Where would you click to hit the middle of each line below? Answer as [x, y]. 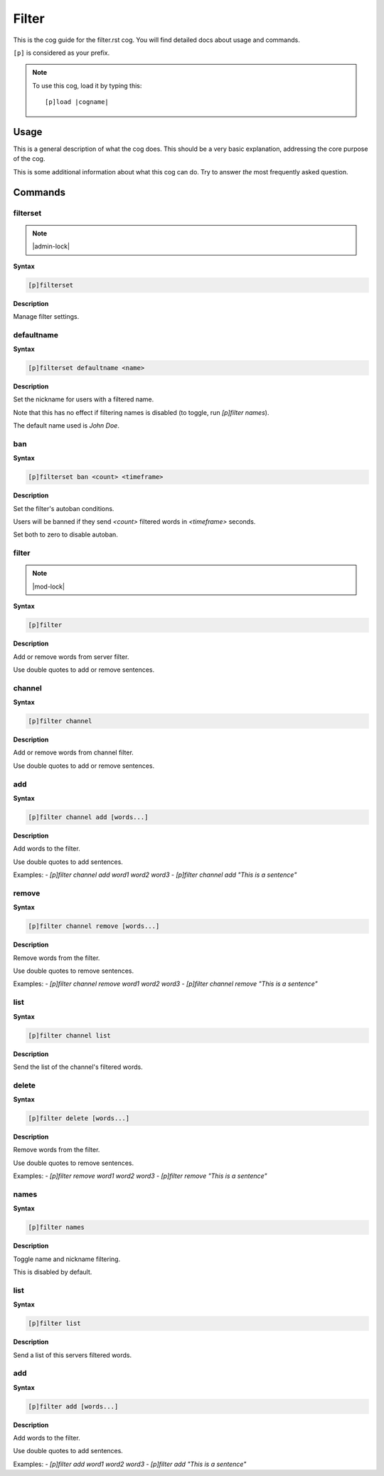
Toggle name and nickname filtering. [67, 1259]
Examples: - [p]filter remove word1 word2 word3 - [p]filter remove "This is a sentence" [140, 1176]
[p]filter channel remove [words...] [94, 926]
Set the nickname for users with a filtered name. [84, 399]
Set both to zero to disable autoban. [66, 534]
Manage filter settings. [46, 316]
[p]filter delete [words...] [79, 1118]
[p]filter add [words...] [73, 1406]
